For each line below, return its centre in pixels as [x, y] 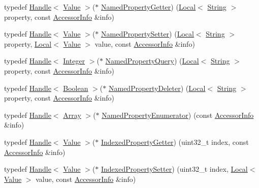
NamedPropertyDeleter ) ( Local [157, 88]
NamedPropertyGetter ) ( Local [149, 7]
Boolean [76, 88]
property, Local [28, 43]
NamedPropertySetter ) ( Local [148, 34]
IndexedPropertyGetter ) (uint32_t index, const [175, 142]
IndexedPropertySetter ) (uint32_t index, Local [174, 169]
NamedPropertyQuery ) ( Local [152, 61]
